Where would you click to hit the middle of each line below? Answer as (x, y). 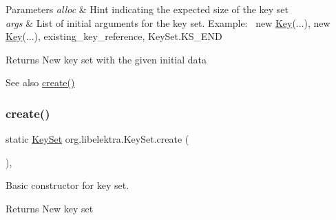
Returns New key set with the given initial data (106, 59)
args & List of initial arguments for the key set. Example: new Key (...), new (168, 22)
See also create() (40, 82)
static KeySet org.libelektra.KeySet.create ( (97, 139)
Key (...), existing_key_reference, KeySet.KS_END (114, 36)
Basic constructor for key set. (67, 185)
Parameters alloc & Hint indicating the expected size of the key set (147, 9)
